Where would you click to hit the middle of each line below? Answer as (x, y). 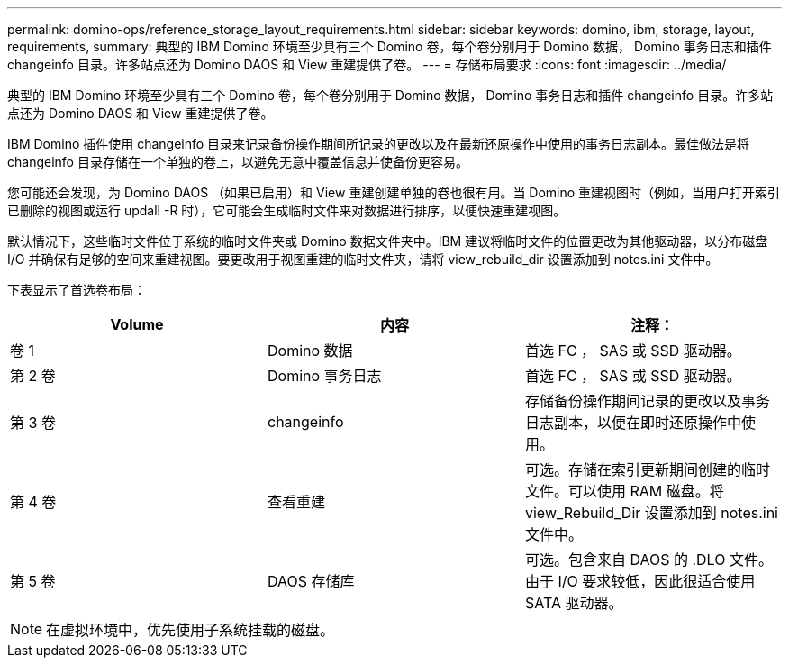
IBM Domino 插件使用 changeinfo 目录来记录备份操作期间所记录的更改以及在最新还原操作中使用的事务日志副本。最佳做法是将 (379, 144)
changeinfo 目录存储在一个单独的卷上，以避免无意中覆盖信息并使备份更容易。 (238, 162)
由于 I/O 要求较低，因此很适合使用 (640, 581)
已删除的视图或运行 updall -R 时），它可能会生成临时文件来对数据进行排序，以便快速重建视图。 (287, 210)
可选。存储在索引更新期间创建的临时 (647, 469)
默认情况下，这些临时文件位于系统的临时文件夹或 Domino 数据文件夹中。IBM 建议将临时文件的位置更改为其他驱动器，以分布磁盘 (388, 241)
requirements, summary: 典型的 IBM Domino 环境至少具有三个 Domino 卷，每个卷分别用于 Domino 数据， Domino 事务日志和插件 (390, 46)
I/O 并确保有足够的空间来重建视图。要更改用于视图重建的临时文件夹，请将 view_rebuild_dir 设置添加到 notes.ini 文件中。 (363, 259)
